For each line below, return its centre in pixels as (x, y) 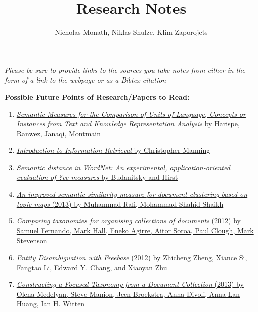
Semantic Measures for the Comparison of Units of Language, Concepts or (131, 113)
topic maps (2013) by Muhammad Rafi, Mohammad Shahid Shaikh (120, 204)
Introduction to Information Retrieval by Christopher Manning (113, 150)
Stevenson (32, 240)
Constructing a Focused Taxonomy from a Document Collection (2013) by (130, 284)
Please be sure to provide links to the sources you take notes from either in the (125, 70)
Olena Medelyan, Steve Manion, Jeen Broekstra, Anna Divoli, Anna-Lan (128, 294)
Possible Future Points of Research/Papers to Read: (97, 96)
